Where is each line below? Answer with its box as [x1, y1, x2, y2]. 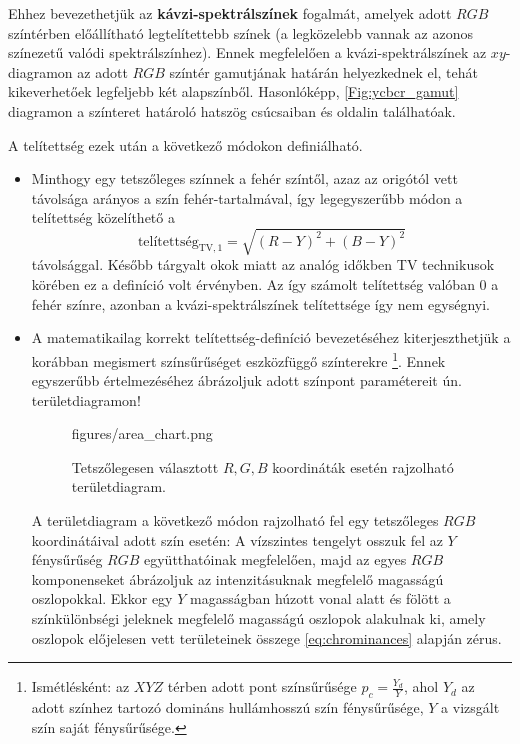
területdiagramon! [31, 389, 141, 410]
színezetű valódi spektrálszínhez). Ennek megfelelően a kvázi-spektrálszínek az [8, 42, 487, 63]
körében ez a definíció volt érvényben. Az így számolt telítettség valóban [31, 274, 475, 295]
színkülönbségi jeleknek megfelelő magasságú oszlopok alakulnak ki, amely [31, 608, 486, 629]
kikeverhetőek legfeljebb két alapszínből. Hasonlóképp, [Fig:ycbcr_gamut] [8, 81, 459, 102]
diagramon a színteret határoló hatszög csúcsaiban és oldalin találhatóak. [8, 100, 456, 121]
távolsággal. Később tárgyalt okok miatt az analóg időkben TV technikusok [31, 254, 495, 275]
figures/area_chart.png [71, 423, 213, 444]
